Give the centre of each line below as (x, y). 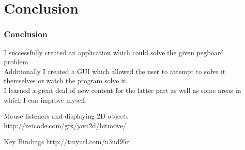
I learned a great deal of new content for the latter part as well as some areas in (122, 90)
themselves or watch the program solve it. (66, 81)
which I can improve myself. (46, 99)
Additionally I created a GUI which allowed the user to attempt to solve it (115, 71)
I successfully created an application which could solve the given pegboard (114, 52)
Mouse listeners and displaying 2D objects (66, 116)
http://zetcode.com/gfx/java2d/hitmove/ (65, 125)
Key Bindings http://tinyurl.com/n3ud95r (67, 142)
